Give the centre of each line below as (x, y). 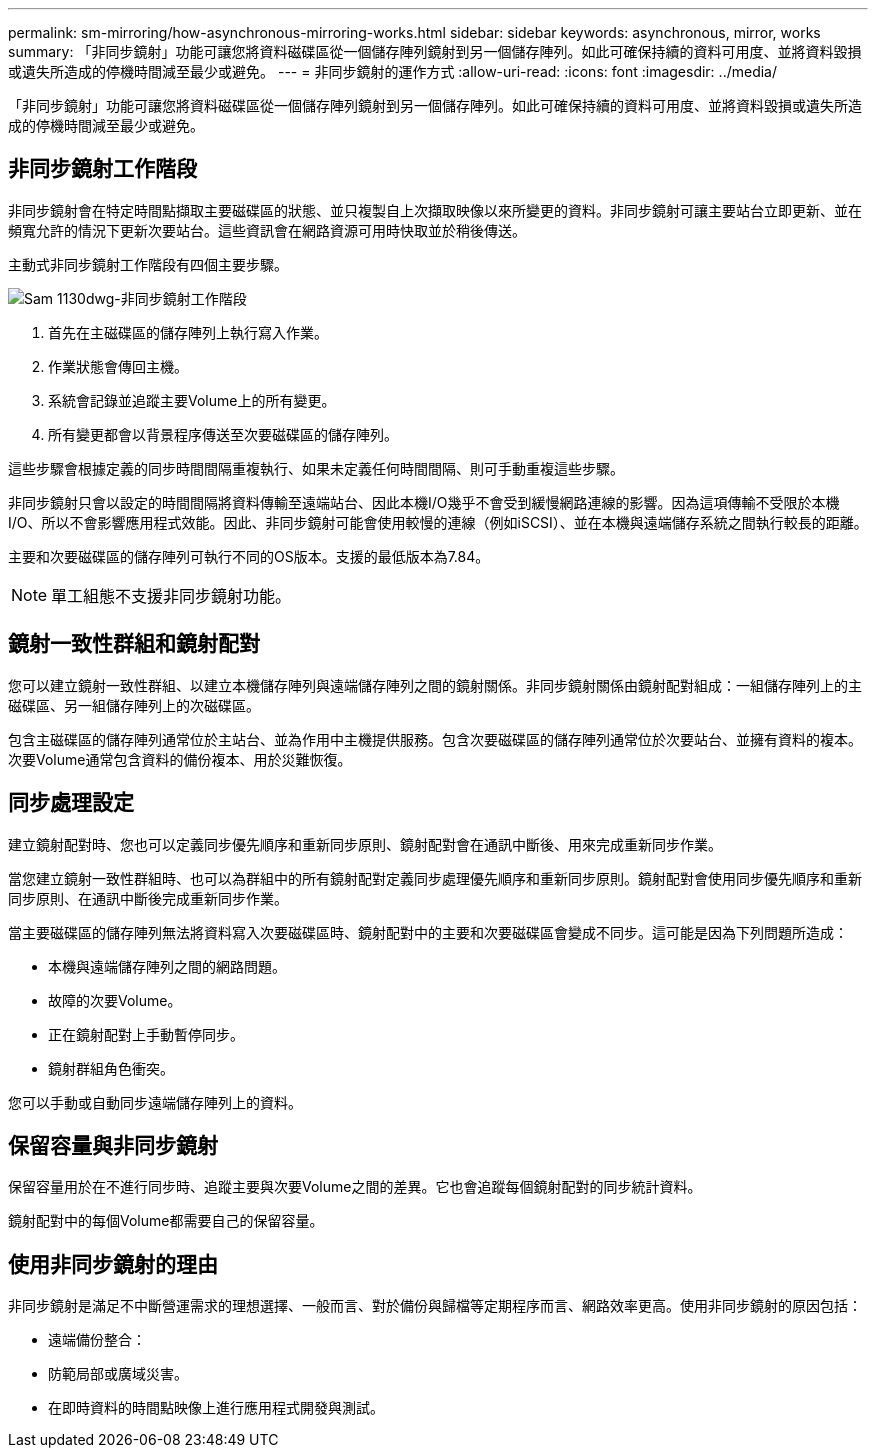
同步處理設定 (71, 803)
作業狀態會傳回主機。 (118, 366)
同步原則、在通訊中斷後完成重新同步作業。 (148, 898)
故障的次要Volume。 (115, 1000)
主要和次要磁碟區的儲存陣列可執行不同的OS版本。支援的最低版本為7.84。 (249, 556)
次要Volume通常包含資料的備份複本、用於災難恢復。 (180, 759)
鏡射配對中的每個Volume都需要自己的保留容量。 (166, 1221)
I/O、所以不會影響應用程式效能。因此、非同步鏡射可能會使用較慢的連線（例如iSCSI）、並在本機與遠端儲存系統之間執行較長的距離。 (438, 522)
